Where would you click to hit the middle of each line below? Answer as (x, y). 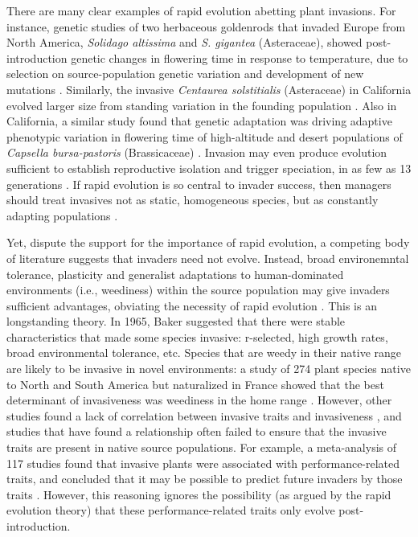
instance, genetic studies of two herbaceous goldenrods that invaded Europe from (206, 26)
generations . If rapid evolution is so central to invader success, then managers (199, 184)
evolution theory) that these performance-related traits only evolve (171, 510)
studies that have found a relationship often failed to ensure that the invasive (197, 431)
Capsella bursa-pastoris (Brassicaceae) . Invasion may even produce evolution (197, 152)
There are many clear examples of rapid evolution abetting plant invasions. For (201, 10)
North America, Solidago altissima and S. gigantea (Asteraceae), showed (184, 42)
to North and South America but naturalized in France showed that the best (195, 384)
